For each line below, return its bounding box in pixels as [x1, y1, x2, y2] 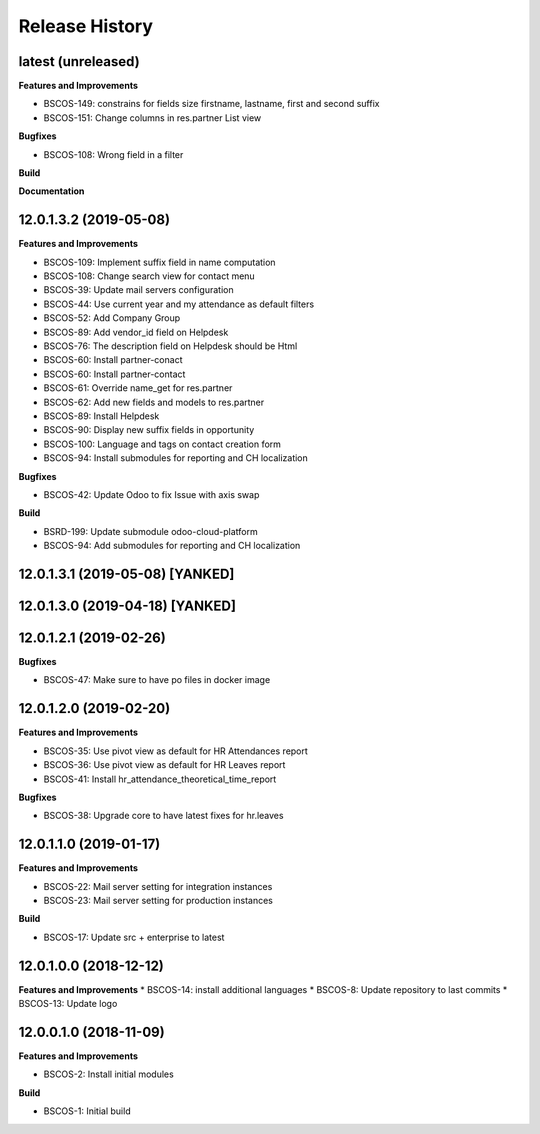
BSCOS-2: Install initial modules [43, 1068, 174, 1080]
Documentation [18, 185, 85, 197]
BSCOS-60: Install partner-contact [43, 368, 186, 380]
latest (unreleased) [18, 53, 140, 70]
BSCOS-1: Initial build [43, 1105, 131, 1117]
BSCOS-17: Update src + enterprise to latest [43, 931, 225, 943]
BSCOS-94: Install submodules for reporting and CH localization [43, 452, 309, 464]
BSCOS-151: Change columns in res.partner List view [43, 111, 262, 124]
